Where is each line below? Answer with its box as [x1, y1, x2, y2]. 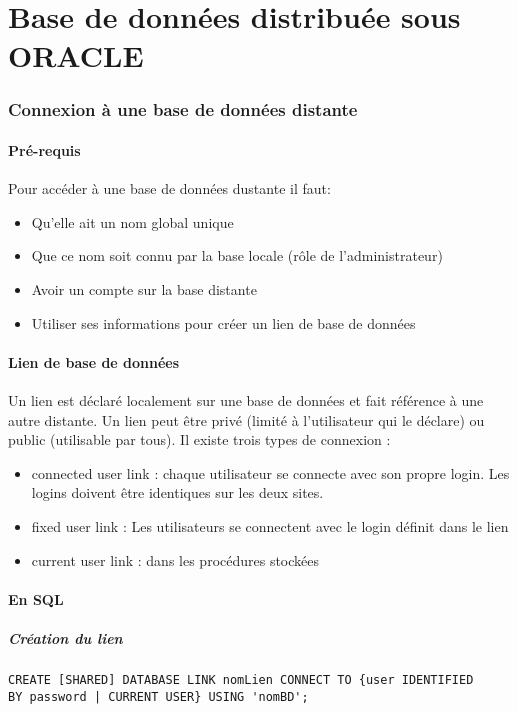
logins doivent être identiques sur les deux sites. [31, 482, 324, 503]
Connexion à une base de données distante [8, 97, 358, 122]
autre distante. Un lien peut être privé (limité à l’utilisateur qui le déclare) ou [8, 409, 485, 430]
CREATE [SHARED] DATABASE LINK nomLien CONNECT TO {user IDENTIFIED [8, 672, 474, 687]
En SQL [8, 588, 64, 609]
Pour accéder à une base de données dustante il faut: [8, 178, 331, 199]
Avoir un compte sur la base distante [31, 278, 257, 299]
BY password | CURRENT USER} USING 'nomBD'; [8, 689, 309, 704]
